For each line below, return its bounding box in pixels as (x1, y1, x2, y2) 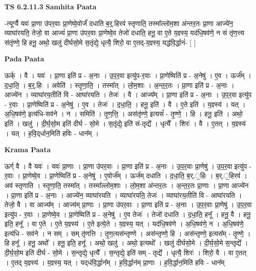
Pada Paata (4, 54, 44, 64)
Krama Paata (4, 144, 51, 155)
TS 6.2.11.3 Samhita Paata (4, 1, 97, 11)
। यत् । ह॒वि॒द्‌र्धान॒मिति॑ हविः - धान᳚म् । (4, 128, 99, 138)
